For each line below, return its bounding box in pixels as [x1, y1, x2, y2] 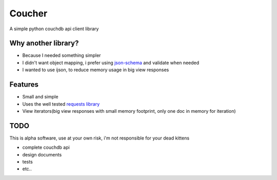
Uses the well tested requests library [22, 101, 100, 107]
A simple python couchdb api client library [9, 26, 99, 32]
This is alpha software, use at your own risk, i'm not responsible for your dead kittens [9, 135, 190, 141]
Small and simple [22, 94, 58, 100]
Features [9, 80, 38, 89]
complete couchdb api [22, 144, 70, 151]
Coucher [9, 8, 48, 19]
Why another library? [9, 39, 79, 48]
